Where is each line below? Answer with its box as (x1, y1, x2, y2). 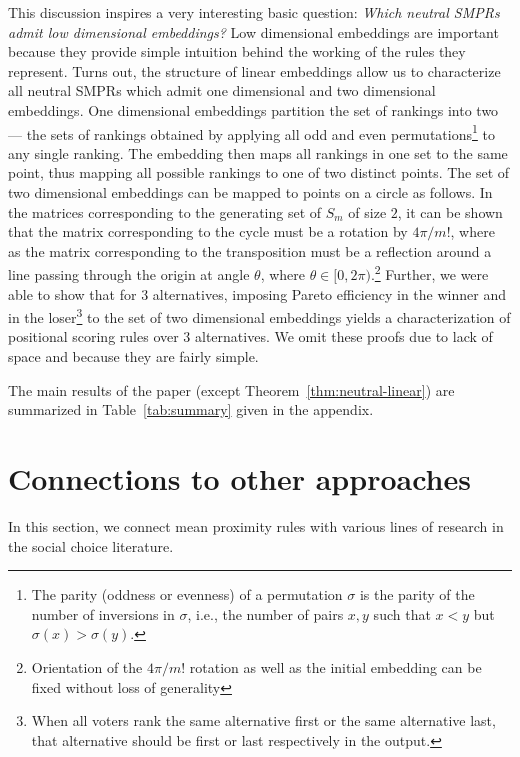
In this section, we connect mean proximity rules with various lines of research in (8, 515, 504, 536)
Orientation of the (31, 656, 143, 677)
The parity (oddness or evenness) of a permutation (31, 584, 343, 605)
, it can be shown (397, 201, 503, 222)
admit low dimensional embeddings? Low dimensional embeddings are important (8, 21, 499, 42)
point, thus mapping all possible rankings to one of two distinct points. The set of (8, 162, 510, 183)
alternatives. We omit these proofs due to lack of (195, 326, 493, 347)
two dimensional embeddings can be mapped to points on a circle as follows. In (8, 182, 493, 202)
